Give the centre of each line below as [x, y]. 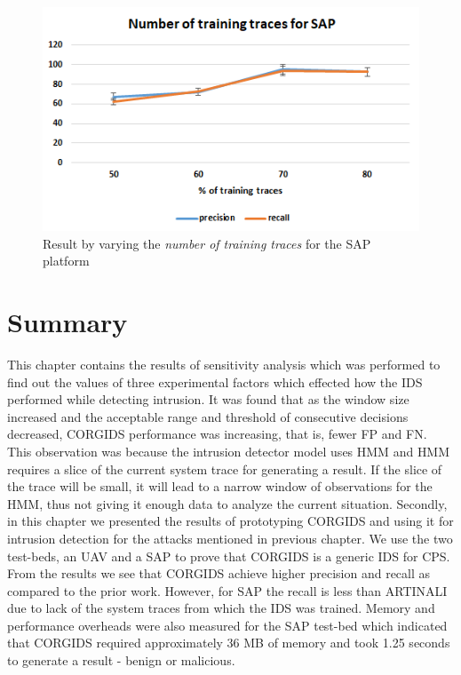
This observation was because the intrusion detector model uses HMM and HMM [229, 451]
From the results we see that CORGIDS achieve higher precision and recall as [219, 573]
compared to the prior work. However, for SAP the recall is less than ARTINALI [227, 590]
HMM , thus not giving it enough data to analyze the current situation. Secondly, [227, 503]
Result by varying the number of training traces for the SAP [207, 243]
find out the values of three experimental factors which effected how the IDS [215, 381]
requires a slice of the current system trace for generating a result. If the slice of [225, 469]
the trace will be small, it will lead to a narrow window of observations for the [220, 486]
